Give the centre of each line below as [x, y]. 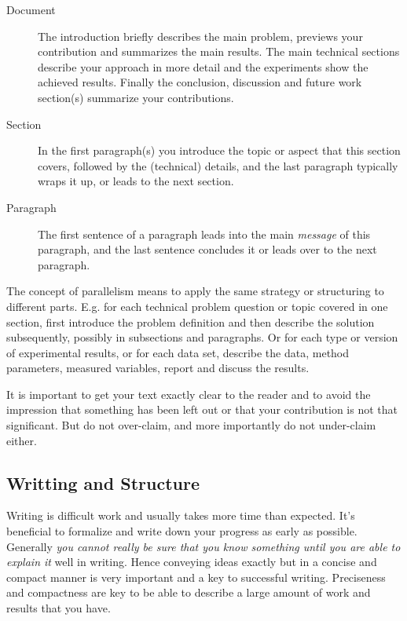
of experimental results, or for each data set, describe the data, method [178, 352]
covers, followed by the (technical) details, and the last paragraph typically [218, 165]
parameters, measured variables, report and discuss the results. [158, 368]
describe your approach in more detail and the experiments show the [203, 66]
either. [22, 440]
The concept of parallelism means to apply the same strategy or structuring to [195, 291]
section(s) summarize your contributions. [136, 97]
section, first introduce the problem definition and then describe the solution [191, 321]
